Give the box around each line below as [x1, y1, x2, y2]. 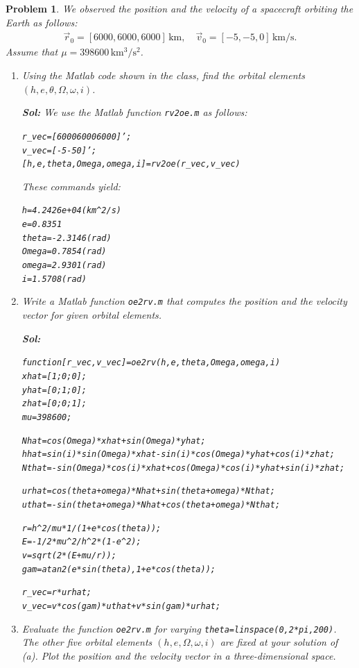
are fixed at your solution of [220, 635, 338, 649]
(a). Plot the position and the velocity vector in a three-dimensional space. [21, 648, 336, 662]
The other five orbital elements [21, 635, 152, 649]
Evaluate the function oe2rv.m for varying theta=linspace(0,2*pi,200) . [21, 621, 337, 635]
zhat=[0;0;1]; [21, 399, 87, 409]
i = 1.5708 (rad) [21, 274, 87, 284]
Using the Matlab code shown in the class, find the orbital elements [21, 68, 305, 83]
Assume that [6, 44, 58, 59]
